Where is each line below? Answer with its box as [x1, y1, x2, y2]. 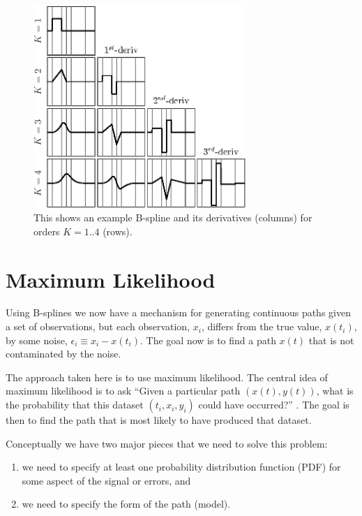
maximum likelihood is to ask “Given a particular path [6, 383, 241, 398]
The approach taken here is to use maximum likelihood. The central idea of [6, 369, 328, 384]
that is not [308, 332, 354, 347]
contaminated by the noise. [6, 346, 121, 361]
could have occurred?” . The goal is [198, 397, 349, 412]
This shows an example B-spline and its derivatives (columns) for [33, 210, 312, 225]
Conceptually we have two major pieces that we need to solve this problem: [6, 436, 328, 450]
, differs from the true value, [201, 319, 322, 334]
